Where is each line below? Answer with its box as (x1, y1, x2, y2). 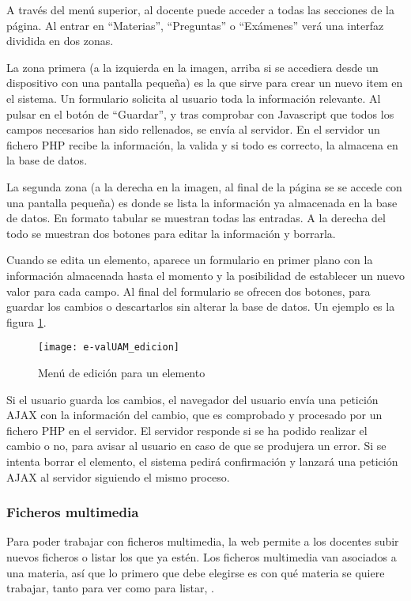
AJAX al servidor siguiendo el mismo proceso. (6, 468, 230, 485)
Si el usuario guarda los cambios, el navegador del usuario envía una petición (6, 391, 379, 407)
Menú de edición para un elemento (38, 364, 205, 380)
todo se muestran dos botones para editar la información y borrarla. (6, 225, 336, 241)
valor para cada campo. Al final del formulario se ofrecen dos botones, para (6, 282, 371, 299)
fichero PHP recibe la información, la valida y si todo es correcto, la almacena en (6, 136, 398, 153)
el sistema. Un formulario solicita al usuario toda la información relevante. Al (6, 89, 381, 106)
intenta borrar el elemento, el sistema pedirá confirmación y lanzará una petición (6, 452, 398, 469)
